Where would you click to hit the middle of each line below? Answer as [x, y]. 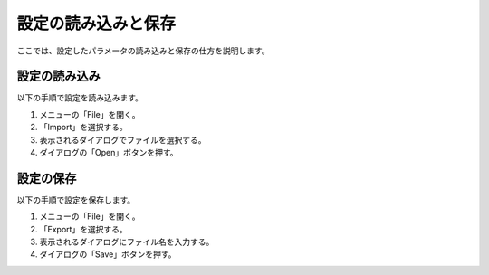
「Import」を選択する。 [84, 128]
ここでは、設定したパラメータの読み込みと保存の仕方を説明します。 [144, 51]
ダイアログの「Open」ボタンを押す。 [109, 153]
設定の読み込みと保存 [96, 24]
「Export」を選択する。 [84, 229]
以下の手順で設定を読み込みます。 [80, 98]
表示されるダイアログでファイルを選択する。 [123, 139]
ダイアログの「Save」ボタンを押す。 [108, 254]
